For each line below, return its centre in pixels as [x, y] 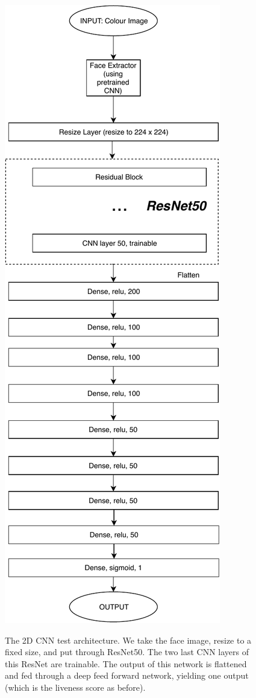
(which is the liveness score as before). [75, 687]
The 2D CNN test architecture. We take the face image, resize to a [128, 640]
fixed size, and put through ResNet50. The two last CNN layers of [127, 652]
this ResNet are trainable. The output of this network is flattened [126, 663]
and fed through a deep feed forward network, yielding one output [127, 675]
